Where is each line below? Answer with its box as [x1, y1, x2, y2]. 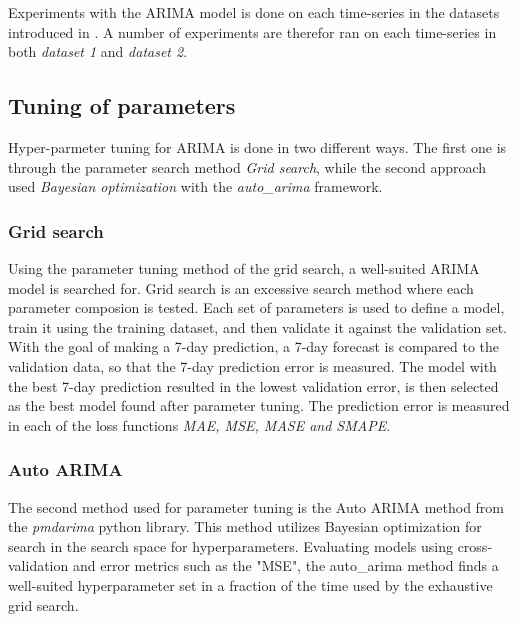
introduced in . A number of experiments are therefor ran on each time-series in [8, 21, 497, 42]
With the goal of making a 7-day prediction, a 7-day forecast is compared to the [8, 336, 500, 357]
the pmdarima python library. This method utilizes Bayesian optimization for [8, 516, 482, 537]
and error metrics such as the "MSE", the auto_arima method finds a [72, 555, 499, 576]
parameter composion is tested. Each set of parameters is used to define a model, [8, 297, 505, 318]
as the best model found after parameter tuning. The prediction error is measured [8, 395, 510, 416]
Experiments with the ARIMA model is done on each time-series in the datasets [8, 2, 500, 22]
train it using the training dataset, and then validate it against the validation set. [8, 316, 507, 337]
